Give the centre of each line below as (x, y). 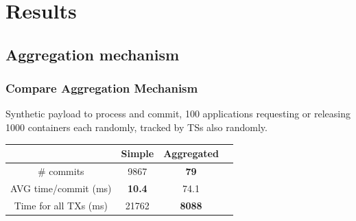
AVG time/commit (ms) (61, 188)
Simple (138, 153)
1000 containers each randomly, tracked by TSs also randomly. (137, 127)
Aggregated (191, 153)
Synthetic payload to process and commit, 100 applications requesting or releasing (178, 114)
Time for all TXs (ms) (61, 205)
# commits (61, 171)
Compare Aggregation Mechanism (102, 88)
